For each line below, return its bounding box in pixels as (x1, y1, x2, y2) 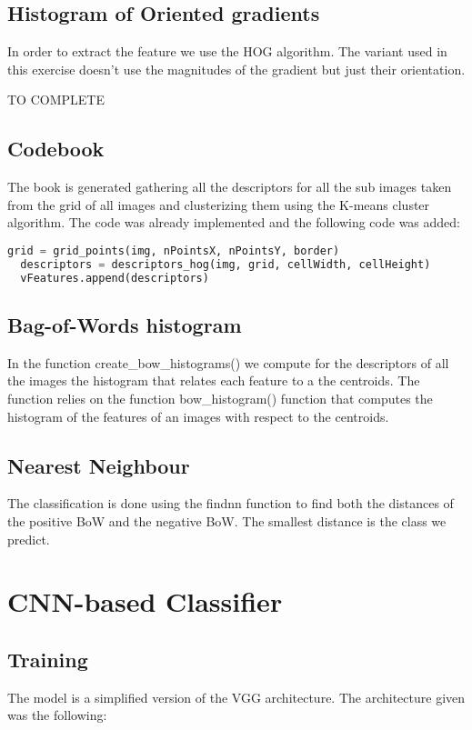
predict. (7, 529, 50, 548)
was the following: (7, 705, 107, 725)
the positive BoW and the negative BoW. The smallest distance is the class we (7, 511, 447, 530)
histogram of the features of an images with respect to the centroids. (7, 406, 389, 425)
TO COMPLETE (7, 90, 105, 109)
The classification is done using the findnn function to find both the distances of (7, 494, 454, 513)
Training (7, 645, 88, 673)
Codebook (7, 135, 105, 163)
